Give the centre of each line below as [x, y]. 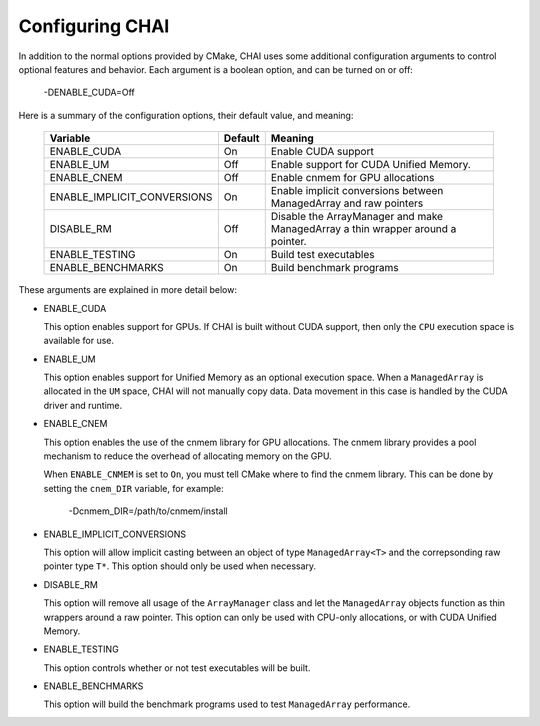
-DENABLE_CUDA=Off [89, 92]
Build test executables [322, 255]
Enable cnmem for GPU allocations [352, 178]
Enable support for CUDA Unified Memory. [371, 165]
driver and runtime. [83, 405]
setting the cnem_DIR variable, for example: [133, 488]
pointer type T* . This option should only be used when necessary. [180, 566]
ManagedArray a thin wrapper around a [363, 229]
